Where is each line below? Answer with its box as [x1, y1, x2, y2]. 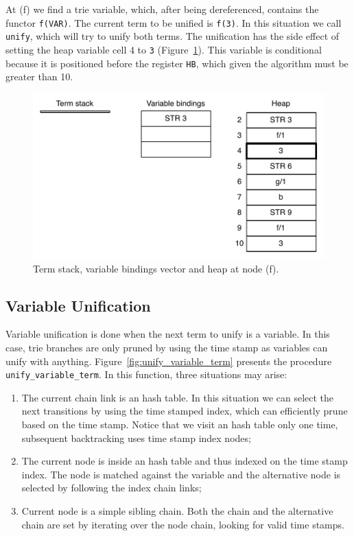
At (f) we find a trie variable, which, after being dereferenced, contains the [5, 2, 319, 16]
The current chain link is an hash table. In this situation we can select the [21, 390, 334, 404]
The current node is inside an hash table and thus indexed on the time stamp [21, 454, 348, 468]
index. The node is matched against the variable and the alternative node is [21, 467, 341, 481]
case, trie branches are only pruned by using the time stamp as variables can [5, 340, 328, 355]
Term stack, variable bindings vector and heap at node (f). [33, 261, 279, 275]
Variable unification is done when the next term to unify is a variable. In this [5, 327, 330, 341]
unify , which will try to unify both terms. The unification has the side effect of [5, 29, 340, 43]
